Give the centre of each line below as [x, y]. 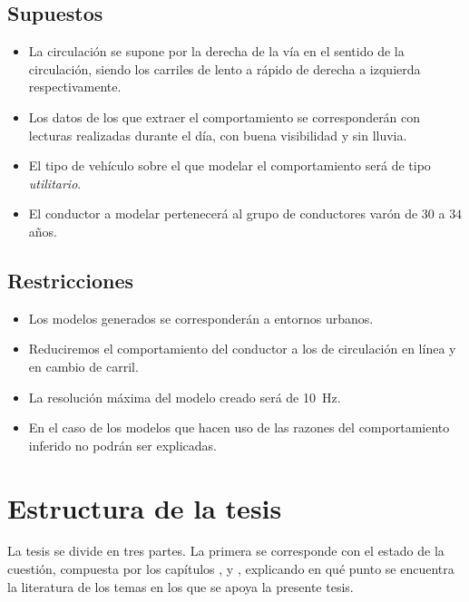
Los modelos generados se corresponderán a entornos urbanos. [201, 318]
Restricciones [71, 280]
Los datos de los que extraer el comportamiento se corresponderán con [225, 117]
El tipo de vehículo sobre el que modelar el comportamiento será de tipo [230, 165]
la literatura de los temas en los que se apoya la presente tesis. [181, 586]
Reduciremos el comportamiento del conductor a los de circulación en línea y [242, 349]
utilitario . [55, 183]
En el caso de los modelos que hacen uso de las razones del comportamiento [239, 427]
